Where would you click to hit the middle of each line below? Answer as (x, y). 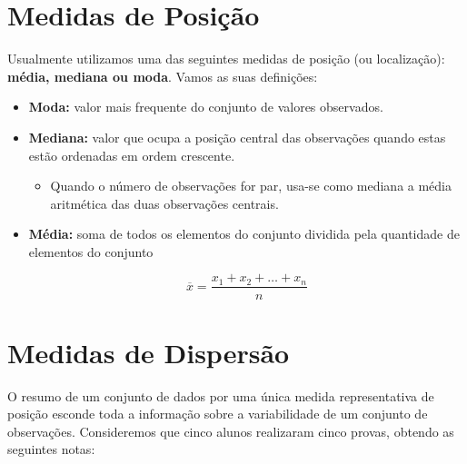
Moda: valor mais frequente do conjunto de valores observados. (206, 107)
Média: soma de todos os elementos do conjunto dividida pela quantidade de (244, 234)
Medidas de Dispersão (149, 352)
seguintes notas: (51, 449)
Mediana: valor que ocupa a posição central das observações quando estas (237, 137)
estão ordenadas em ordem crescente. (132, 155)
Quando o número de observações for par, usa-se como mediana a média (251, 186)
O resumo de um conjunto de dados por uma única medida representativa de (221, 395)
